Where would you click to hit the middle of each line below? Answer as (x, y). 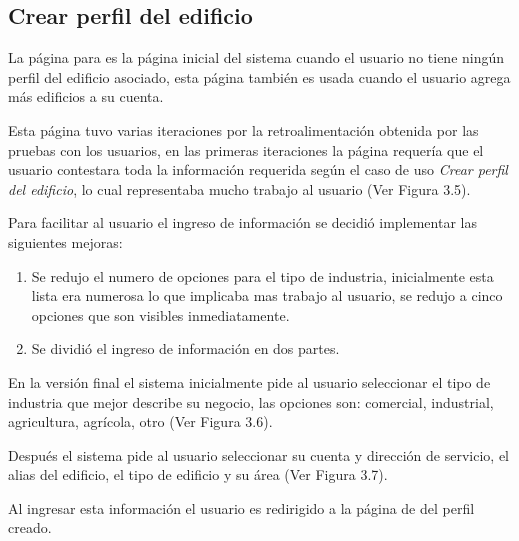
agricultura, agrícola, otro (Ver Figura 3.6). (140, 421)
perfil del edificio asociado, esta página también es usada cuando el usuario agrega (259, 76)
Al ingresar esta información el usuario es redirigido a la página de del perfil (241, 507)
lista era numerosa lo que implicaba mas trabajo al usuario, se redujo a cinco (267, 295)
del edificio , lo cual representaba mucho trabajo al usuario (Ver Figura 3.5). (239, 188)
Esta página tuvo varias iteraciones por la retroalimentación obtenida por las (243, 129)
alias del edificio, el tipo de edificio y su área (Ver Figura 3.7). (198, 474)
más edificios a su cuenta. (86, 96)
